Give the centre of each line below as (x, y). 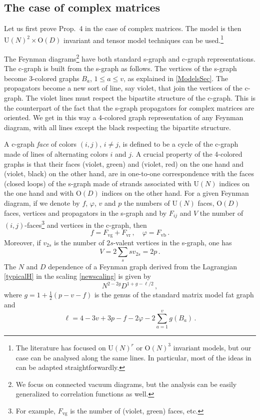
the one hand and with (39, 193)
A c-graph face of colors (40, 144)
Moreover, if (22, 242)
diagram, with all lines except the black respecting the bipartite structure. (117, 127)
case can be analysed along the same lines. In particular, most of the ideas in (133, 357)
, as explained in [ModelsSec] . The (176, 78)
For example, (35, 410)
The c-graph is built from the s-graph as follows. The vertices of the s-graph (120, 68)
